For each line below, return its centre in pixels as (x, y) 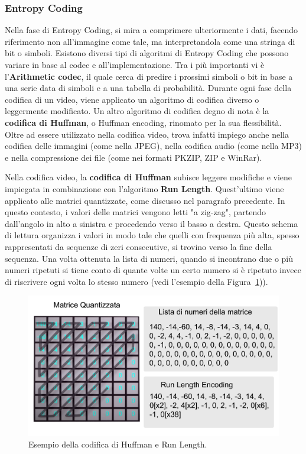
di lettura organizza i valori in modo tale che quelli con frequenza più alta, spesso (152, 235)
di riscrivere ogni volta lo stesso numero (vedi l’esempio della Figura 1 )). (136, 281)
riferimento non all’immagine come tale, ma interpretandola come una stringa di (150, 41)
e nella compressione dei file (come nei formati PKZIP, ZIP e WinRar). (134, 157)
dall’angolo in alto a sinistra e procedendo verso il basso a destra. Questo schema (152, 223)
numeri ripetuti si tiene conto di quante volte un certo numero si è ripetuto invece (153, 270)
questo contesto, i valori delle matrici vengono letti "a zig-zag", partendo (135, 212)
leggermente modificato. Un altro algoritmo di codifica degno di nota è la (137, 111)
